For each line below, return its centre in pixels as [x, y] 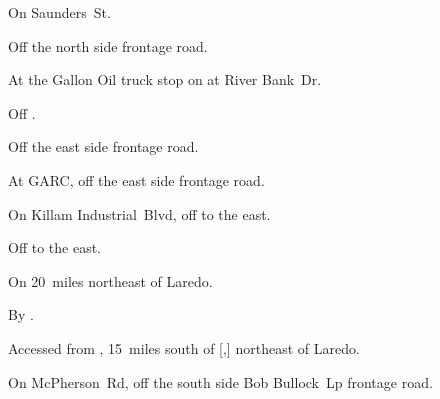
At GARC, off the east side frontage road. [136, 179]
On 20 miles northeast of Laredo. [110, 280]
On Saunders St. [59, 12]
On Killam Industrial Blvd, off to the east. [139, 213]
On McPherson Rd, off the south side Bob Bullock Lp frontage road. [220, 381]
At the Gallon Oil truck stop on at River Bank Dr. [165, 79]
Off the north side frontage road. [108, 45]
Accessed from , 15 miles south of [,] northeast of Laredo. [184, 347]
